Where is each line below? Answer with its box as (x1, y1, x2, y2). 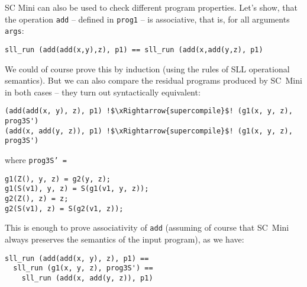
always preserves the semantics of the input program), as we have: (5, 232, 244, 245)
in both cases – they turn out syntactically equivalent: (5, 85, 201, 98)
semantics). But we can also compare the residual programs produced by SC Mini (5, 74, 302, 87)
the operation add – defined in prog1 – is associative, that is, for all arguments (5, 12, 290, 25)
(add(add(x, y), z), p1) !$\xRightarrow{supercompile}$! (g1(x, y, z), (5, 107, 293, 116)
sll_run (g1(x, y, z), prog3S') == (13, 264, 153, 273)
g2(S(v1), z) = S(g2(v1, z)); (5, 204, 124, 213)
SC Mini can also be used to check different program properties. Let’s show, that (5, 1, 298, 13)
